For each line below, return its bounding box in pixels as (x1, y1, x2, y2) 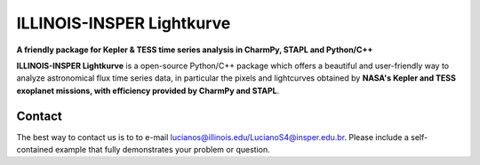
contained (16, 145, 53, 155)
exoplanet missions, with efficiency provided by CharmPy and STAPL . (16, 85, 280, 96)
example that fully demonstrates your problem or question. (54, 145, 270, 155)
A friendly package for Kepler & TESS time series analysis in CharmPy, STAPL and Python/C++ (16, 44, 373, 55)
